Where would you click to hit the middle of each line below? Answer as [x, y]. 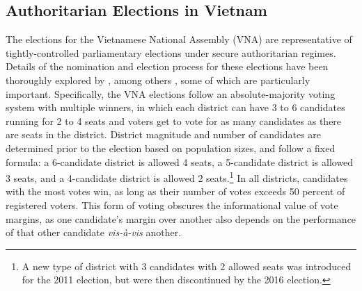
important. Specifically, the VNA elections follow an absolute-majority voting [171, 93]
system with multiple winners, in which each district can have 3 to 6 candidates [175, 107]
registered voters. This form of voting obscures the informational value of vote [172, 205]
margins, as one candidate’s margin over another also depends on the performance [181, 218]
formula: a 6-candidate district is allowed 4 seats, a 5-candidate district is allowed [180, 161]
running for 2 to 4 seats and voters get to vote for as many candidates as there [174, 120]
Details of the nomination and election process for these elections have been [167, 66]
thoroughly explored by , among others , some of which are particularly [158, 80]
